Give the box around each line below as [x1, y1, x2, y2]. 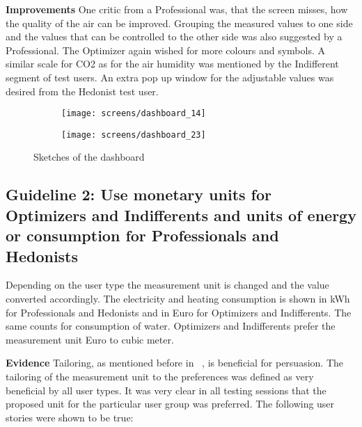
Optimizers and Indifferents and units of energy [6, 204, 356, 225]
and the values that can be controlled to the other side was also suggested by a [6, 29, 343, 44]
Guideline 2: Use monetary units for [6, 184, 272, 205]
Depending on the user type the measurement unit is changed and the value [6, 277, 329, 292]
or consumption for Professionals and [6, 225, 279, 246]
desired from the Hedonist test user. [6, 83, 159, 98]
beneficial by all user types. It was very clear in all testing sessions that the [6, 382, 326, 397]
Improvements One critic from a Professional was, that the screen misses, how [6, 2, 348, 16]
